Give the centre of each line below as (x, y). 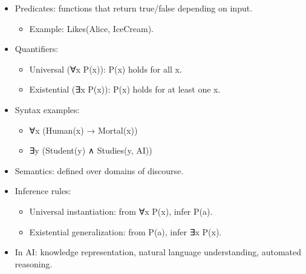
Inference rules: (43, 191)
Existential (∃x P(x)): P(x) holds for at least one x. (125, 89)
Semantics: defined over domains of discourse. (99, 170)
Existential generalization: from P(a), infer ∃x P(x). (125, 231)
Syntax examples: (47, 109)
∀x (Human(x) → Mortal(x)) (83, 130)
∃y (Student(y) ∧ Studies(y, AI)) (91, 150)
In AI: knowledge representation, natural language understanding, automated (158, 252)
